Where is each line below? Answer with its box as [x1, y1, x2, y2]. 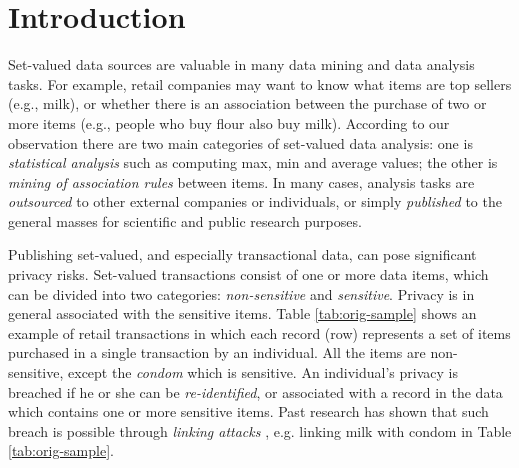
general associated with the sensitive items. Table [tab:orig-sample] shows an [8, 303, 477, 324]
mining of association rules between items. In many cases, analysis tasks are [8, 171, 475, 192]
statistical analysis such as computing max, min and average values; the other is [8, 152, 498, 173]
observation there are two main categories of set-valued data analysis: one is [8, 132, 473, 153]
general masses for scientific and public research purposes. [8, 210, 362, 231]
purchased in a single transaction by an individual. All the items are [8, 342, 426, 363]
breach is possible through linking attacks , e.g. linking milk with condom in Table [8, 420, 512, 441]
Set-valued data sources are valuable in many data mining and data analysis [8, 54, 475, 75]
